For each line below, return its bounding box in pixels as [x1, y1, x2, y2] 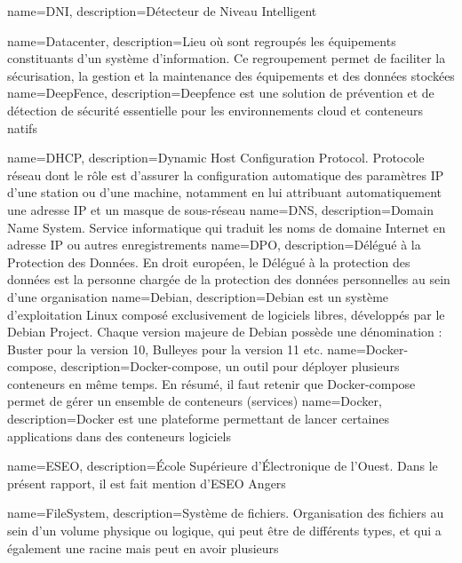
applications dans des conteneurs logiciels [7, 426, 232, 445]
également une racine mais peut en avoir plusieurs [7, 538, 279, 557]
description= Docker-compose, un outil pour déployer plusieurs [60, 357, 400, 376]
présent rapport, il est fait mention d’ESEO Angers [7, 473, 286, 492]
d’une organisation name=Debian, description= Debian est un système [7, 287, 389, 305]
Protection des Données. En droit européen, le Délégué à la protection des [7, 252, 410, 271]
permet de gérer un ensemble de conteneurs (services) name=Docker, [7, 392, 382, 410]
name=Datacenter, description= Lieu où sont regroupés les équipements [7, 31, 396, 50]
